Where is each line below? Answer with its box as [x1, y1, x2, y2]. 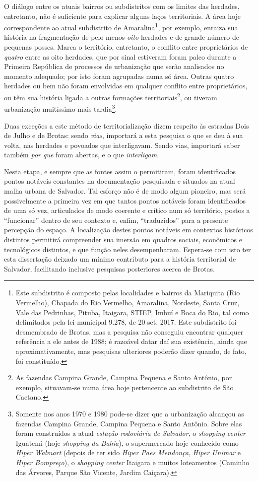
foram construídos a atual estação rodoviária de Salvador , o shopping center [15, 428, 246, 438]
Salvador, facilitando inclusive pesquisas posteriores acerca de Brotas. [4, 263, 215, 274]
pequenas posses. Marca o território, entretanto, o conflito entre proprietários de [4, 42, 248, 52]
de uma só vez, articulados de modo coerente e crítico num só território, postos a [4, 205, 250, 215]
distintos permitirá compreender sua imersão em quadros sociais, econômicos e [4, 234, 242, 245]
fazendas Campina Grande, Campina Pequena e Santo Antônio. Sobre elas [15, 418, 242, 428]
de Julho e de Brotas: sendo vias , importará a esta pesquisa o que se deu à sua [4, 130, 243, 140]
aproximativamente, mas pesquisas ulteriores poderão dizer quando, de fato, [15, 345, 247, 356]
